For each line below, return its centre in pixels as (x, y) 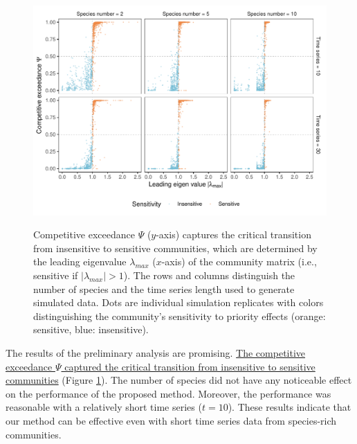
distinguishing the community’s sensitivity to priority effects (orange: (180, 316)
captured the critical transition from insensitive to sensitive (190, 366)
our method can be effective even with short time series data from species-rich (171, 420)
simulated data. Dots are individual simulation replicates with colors (178, 302)
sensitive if (56, 275)
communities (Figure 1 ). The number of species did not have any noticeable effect (179, 380)
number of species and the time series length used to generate (164, 288)
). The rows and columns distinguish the (209, 275)
